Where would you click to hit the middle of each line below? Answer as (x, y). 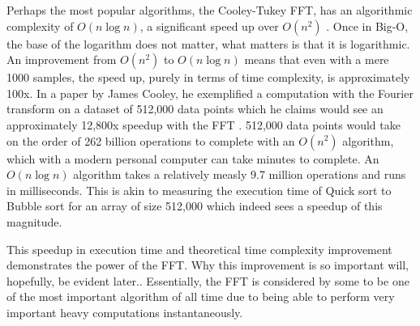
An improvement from (62, 59)
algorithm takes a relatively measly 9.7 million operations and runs (240, 174)
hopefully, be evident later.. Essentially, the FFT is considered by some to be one (208, 280)
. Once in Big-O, (367, 25)
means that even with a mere (317, 59)
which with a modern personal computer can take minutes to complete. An (193, 158)
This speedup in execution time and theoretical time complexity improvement (199, 249)
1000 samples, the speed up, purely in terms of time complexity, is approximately (208, 77)
